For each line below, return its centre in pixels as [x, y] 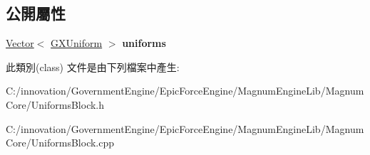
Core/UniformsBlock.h [55, 104]
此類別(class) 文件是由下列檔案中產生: [93, 66]
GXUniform [77, 43]
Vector [20, 43]
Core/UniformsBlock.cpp [60, 143]
